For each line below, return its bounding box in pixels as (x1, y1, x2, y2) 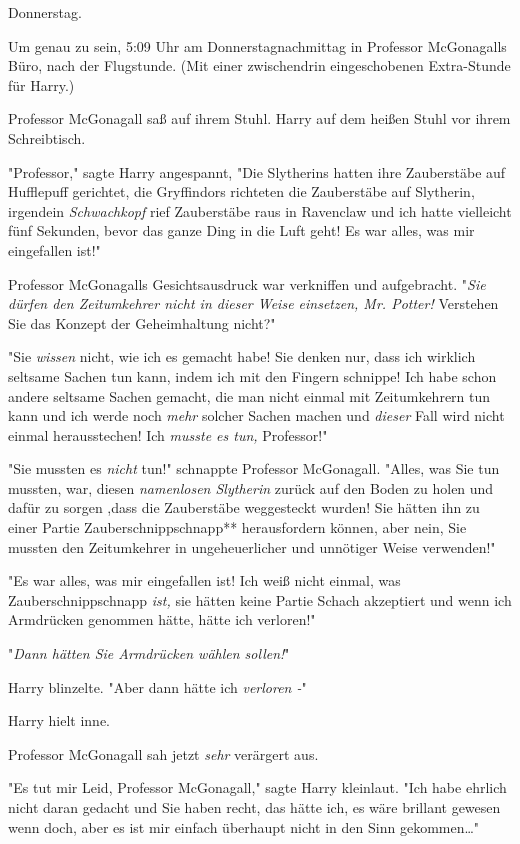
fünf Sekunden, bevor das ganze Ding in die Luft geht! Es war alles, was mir (8, 220, 475, 241)
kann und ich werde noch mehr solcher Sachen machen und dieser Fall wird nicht (8, 405, 505, 426)
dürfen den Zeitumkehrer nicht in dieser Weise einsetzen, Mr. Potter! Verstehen (8, 293, 499, 314)
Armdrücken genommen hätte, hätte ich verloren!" (8, 609, 316, 630)
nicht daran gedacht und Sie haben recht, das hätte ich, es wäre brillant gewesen (8, 797, 501, 817)
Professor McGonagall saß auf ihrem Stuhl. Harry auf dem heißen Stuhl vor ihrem (8, 108, 511, 129)
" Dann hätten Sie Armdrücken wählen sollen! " (8, 643, 290, 664)
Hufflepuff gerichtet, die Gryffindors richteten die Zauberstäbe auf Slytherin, (8, 181, 475, 202)
